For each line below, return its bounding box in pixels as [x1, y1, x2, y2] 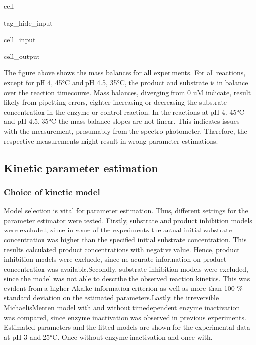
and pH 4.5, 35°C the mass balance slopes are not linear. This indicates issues [4, 116, 240, 126]
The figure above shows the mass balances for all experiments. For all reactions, [4, 67, 246, 78]
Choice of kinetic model [4, 185, 100, 198]
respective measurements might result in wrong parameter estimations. [4, 135, 218, 146]
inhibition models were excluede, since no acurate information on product [4, 254, 227, 264]
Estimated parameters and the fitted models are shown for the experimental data [4, 322, 250, 332]
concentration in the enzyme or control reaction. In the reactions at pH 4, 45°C [4, 106, 244, 116]
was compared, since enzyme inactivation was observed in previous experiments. [4, 312, 246, 322]
